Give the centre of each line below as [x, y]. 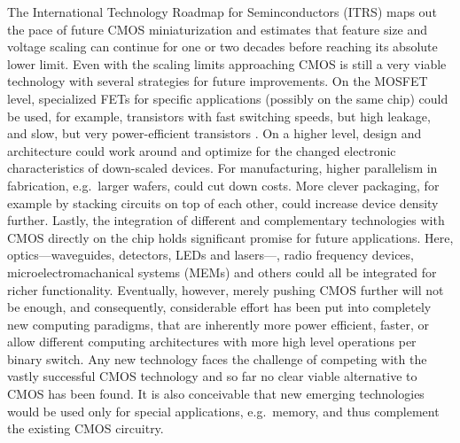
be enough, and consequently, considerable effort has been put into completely [219, 307]
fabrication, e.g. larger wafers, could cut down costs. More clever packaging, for [223, 185]
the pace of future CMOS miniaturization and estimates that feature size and [218, 29]
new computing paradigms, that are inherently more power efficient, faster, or [218, 324]
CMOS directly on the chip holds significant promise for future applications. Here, [230, 237]
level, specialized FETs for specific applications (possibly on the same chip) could [228, 98]
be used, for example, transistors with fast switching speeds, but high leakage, [219, 116]
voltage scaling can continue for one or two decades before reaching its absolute [222, 47]
